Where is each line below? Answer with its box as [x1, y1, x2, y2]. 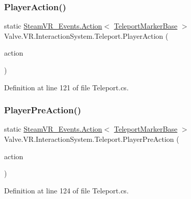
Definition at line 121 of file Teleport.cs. [4, 82, 129, 92]
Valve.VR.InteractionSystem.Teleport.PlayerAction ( [4, 30, 169, 41]
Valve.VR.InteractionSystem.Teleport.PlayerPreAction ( [4, 134, 179, 144]
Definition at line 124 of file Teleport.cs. [4, 185, 129, 195]
